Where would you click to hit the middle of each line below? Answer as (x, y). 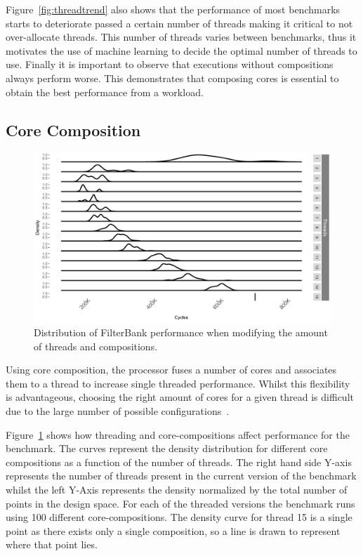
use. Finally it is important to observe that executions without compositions (170, 64)
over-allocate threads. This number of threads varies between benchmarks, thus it (181, 37)
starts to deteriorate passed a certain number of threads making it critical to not (179, 23)
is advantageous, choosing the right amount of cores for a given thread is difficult (180, 397)
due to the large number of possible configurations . (118, 410)
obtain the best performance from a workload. (105, 92)
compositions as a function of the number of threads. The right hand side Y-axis (179, 462)
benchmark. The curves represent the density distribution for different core (167, 448)
